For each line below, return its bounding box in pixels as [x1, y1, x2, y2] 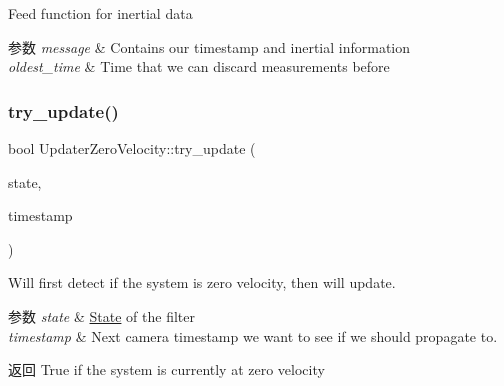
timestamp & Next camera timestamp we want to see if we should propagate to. [8, 325, 498, 346]
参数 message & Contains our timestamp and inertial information [8, 36, 411, 57]
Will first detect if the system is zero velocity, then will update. [8, 272, 396, 293]
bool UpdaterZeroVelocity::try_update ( [8, 138, 256, 158]
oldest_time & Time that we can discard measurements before [8, 56, 390, 77]
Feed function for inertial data [8, 3, 193, 23]
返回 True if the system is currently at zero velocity [8, 359, 325, 380]
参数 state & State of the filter [8, 305, 195, 326]
